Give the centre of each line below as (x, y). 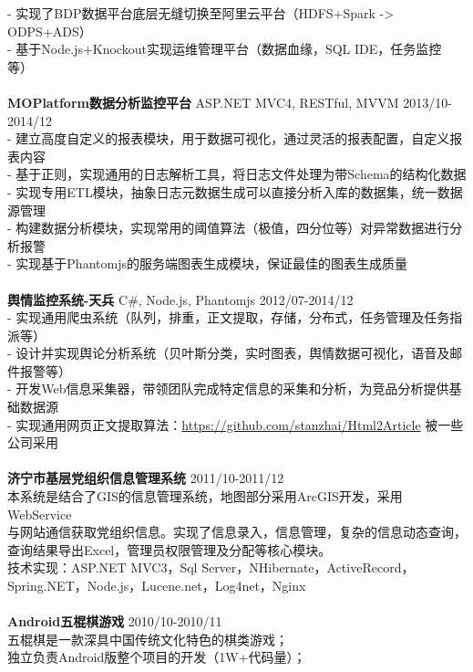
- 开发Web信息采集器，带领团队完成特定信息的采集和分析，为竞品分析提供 (228, 388)
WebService (40, 514)
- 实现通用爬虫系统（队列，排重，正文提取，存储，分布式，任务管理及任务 (229, 317)
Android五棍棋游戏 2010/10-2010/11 (115, 621)
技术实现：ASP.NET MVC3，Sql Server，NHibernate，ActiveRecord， (211, 567)
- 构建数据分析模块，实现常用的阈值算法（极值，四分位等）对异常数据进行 (229, 228)
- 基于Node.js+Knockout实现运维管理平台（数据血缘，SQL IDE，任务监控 (225, 49)
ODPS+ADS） (50, 31)
